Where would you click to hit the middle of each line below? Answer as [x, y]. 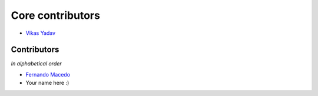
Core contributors [55, 15]
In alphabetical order [36, 64]
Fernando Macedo [48, 74]
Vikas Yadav [41, 33]
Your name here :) [47, 83]
